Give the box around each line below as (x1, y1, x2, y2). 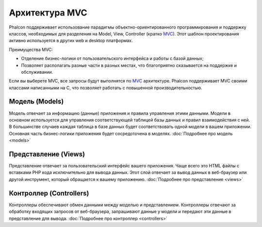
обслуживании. (21, 69, 53, 75)
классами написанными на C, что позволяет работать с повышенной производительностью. (9, 85, 202, 91)
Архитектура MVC (9, 7, 87, 18)
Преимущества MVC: (9, 47, 53, 52)
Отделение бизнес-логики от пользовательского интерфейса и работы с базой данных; (21, 56, 204, 62)
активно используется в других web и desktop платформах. (9, 38, 133, 44)
